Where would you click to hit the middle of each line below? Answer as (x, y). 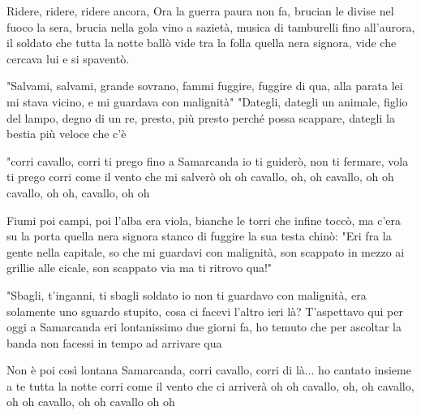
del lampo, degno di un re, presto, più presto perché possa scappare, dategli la (201, 117)
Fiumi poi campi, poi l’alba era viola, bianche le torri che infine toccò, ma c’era (204, 220)
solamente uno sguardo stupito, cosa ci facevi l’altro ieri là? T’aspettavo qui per (205, 311)
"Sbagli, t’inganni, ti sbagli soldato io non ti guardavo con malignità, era (187, 294)
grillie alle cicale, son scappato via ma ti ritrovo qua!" (140, 268)
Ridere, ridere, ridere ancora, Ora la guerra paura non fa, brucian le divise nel (200, 11)
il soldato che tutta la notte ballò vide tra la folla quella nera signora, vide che (202, 43)
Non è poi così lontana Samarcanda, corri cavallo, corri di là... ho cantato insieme (209, 370)
